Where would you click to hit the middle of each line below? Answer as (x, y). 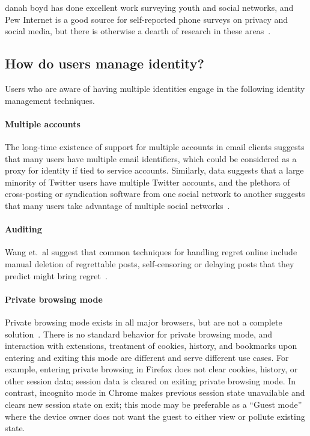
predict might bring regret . (56, 275)
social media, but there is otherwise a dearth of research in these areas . (138, 31)
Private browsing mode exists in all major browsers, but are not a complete (144, 322)
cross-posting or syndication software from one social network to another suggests (155, 194)
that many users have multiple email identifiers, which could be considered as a (151, 158)
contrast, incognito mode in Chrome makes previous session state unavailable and (155, 392)
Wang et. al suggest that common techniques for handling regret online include (151, 252)
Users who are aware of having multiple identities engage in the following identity (155, 88)
